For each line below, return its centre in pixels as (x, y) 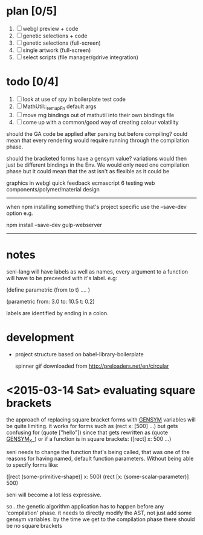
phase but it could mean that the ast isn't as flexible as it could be (88, 171)
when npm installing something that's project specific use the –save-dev (97, 207)
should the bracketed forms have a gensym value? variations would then (97, 158)
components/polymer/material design (53, 189)
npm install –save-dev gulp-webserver (54, 225)
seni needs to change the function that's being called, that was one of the (98, 452)
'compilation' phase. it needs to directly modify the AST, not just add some (99, 513)
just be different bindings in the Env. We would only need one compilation (98, 165)
